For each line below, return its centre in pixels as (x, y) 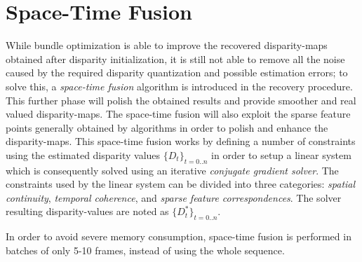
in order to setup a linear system (281, 154)
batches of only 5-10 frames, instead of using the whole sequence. (145, 250)
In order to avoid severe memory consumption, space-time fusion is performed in (179, 236)
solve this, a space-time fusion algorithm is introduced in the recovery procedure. (179, 86)
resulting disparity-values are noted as (87, 211)
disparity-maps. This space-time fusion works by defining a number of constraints (181, 141)
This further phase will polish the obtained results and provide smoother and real (181, 100)
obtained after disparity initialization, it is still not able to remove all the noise (175, 58)
